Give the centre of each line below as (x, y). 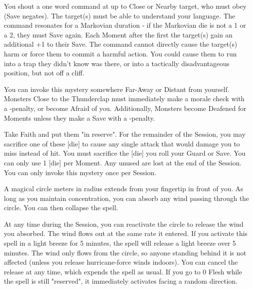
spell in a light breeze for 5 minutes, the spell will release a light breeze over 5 (120, 243)
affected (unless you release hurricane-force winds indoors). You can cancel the (121, 262)
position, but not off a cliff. (44, 73)
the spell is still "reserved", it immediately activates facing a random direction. (121, 281)
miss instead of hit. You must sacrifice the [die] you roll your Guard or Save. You (125, 153)
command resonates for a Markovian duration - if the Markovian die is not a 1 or (125, 25)
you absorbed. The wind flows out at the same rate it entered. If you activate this (126, 233)
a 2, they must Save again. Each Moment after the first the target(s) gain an (118, 34)
